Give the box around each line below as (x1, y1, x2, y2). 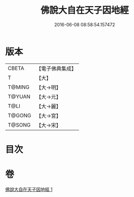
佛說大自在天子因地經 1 (5, 186, 53, 192)
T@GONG (8, 112, 31, 119)
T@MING (8, 84, 30, 91)
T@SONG (8, 121, 31, 128)
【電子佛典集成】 (36, 65, 77, 72)
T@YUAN (8, 93, 31, 100)
